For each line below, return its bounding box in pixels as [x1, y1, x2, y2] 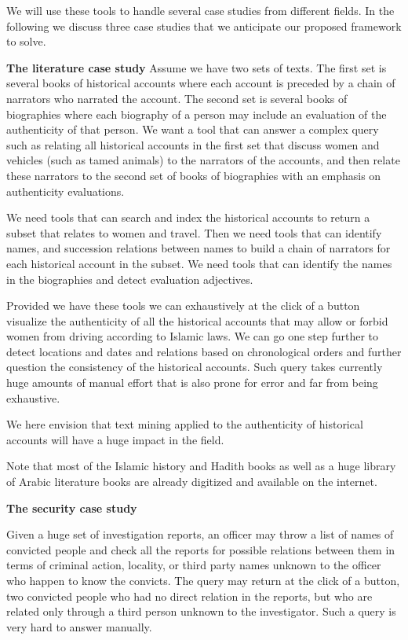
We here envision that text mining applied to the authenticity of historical [6, 416, 363, 432]
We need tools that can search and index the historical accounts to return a [6, 209, 370, 226]
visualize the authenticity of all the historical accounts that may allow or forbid [6, 312, 388, 329]
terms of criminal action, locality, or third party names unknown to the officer [6, 557, 381, 573]
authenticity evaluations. [6, 182, 125, 199]
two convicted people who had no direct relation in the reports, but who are [6, 587, 373, 604]
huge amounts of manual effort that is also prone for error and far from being [6, 374, 378, 391]
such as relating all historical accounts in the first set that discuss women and [6, 136, 380, 153]
